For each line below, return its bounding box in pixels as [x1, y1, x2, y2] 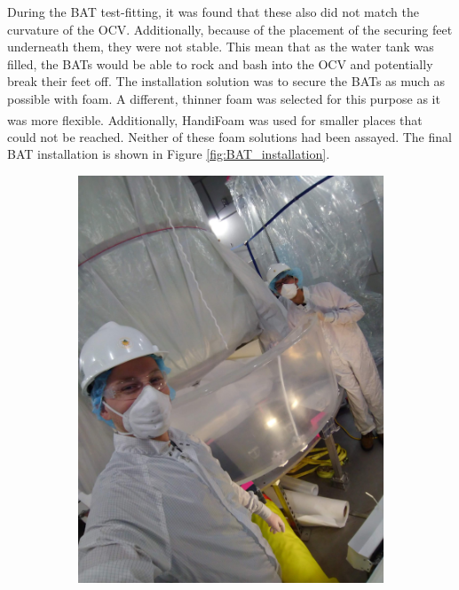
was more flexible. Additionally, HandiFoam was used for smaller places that [7, 110, 423, 129]
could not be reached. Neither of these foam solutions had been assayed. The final [7, 127, 452, 146]
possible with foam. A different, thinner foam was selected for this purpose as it [7, 89, 440, 107]
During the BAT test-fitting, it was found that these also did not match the [7, 3, 419, 20]
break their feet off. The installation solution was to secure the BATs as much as [7, 72, 446, 90]
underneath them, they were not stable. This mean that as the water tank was [7, 37, 434, 56]
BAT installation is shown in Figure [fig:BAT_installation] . [7, 145, 330, 163]
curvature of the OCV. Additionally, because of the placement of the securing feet [7, 20, 453, 38]
